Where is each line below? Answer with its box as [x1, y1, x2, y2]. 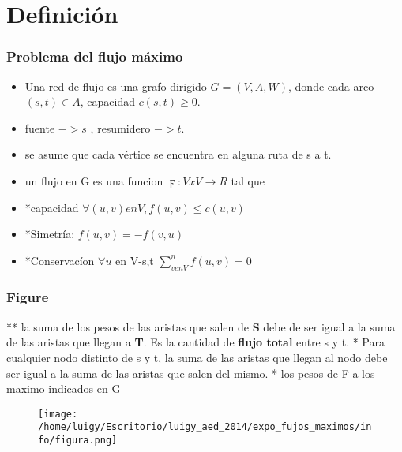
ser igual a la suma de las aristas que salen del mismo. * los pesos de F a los [6, 364, 375, 381]
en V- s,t [115, 252, 154, 268]
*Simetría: [24, 226, 75, 242]
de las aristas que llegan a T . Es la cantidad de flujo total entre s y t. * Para [6, 334, 385, 350]
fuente [24, 119, 55, 136]
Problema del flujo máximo [6, 47, 183, 66]
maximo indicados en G [6, 380, 121, 397]
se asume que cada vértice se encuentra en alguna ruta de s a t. [24, 146, 332, 162]
